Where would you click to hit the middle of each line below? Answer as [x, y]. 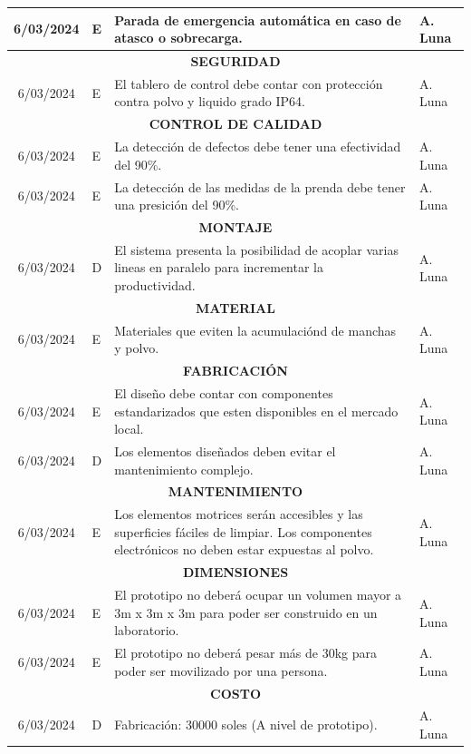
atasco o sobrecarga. [178, 38]
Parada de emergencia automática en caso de [258, 20]
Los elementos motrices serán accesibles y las [239, 514]
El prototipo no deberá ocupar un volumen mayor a [258, 595]
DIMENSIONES [235, 572]
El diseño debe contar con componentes [224, 392]
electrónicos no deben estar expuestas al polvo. [244, 549]
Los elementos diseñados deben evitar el [225, 450]
